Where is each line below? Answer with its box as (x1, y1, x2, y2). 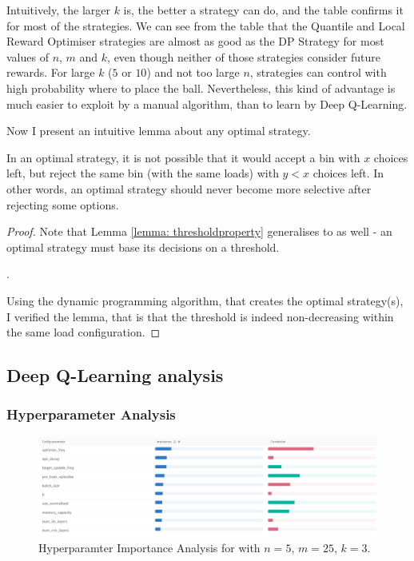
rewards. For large (6, 64, 95, 81)
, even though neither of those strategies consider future (107, 48, 381, 65)
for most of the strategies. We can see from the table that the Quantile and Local (6, 17, 405, 34)
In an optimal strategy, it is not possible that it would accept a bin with (6, 149, 360, 165)
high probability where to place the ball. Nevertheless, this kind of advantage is (6, 79, 396, 96)
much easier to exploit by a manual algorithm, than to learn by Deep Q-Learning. (6, 95, 408, 112)
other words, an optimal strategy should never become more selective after (6, 180, 372, 197)
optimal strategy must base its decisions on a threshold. (6, 238, 280, 255)
